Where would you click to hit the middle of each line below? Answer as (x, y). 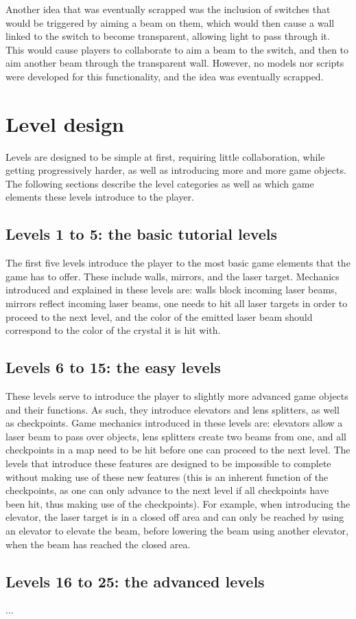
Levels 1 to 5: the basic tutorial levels (142, 234)
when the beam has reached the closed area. (98, 544)
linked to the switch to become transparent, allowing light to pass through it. (168, 36)
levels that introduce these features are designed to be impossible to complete (168, 463)
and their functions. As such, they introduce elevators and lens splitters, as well (173, 409)
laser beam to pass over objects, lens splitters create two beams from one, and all (176, 436)
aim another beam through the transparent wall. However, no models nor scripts (175, 63)
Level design (65, 123)
